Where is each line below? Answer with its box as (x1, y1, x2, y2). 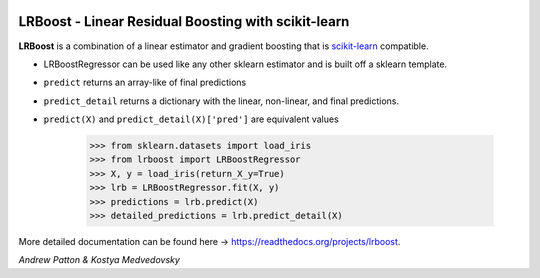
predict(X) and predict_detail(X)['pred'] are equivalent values (43, 113, 339, 125)
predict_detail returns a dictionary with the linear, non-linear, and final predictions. (43, 95, 400, 107)
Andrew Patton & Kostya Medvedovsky (18, 254, 180, 266)
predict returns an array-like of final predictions (43, 76, 247, 89)
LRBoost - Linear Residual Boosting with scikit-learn (18, 13, 350, 30)
